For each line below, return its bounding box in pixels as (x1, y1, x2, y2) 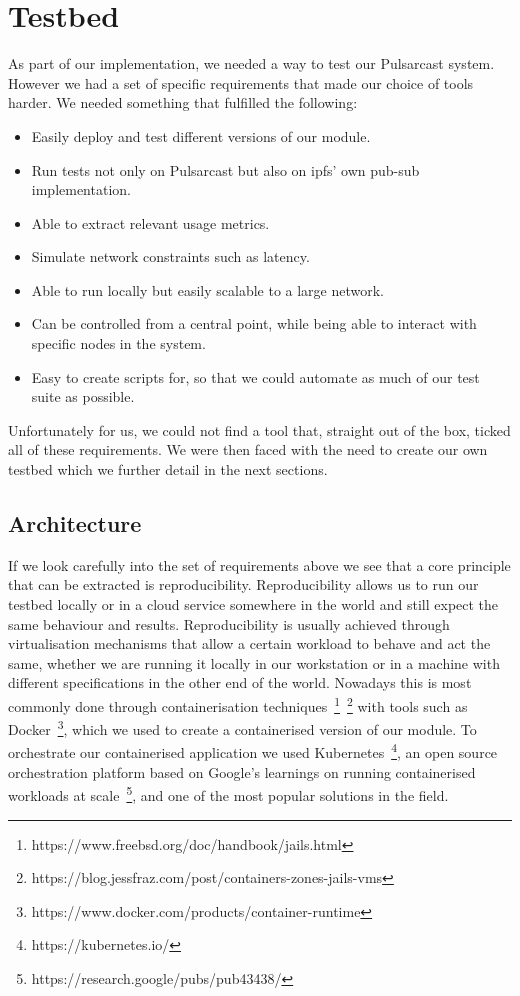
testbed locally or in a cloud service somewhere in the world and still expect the (8, 594, 499, 615)
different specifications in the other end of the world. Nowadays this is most (8, 672, 472, 693)
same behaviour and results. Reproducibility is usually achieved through (8, 613, 450, 634)
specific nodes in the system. (31, 333, 206, 354)
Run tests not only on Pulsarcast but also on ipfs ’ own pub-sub (31, 159, 420, 180)
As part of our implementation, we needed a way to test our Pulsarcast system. (8, 53, 495, 74)
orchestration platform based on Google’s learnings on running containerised (8, 761, 476, 782)
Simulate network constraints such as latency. (31, 246, 310, 267)
